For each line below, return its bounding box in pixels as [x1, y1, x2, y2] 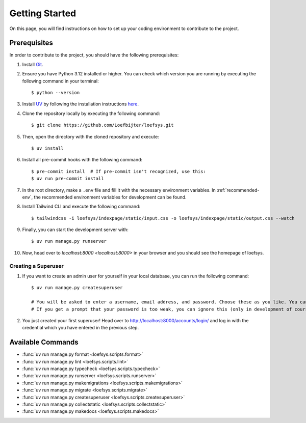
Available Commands [9, 338, 79, 347]
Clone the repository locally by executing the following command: [22, 110, 160, 117]
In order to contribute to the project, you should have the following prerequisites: [9, 52, 179, 58]
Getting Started [9, 8, 76, 19]
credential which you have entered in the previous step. [22, 325, 139, 331]
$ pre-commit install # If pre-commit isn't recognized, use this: [31, 168, 206, 174]
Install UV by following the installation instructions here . [22, 101, 139, 107]
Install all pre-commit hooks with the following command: [22, 157, 143, 163]
